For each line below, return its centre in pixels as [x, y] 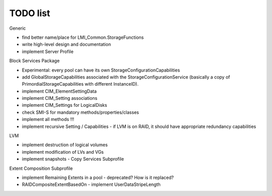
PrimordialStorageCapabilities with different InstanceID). [80, 84]
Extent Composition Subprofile [41, 168]
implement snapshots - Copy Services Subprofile [73, 159]
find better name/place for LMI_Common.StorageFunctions [83, 37]
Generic [18, 28]
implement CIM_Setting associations [60, 98]
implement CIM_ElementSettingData [59, 91]
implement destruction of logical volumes [65, 145]
